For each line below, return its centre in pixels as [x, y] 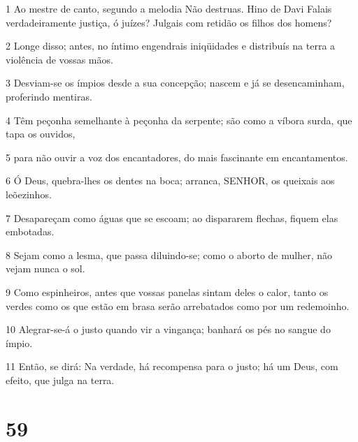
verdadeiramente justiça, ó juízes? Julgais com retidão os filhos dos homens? [169, 22]
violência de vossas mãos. [59, 59]
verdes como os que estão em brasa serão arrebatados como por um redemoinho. [178, 305]
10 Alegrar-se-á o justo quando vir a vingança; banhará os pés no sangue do [168, 329]
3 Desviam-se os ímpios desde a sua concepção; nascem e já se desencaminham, [175, 83]
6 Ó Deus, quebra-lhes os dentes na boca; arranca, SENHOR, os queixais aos [170, 181]
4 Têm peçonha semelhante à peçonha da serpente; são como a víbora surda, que [179, 120]
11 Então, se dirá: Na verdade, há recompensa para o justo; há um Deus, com [172, 366]
